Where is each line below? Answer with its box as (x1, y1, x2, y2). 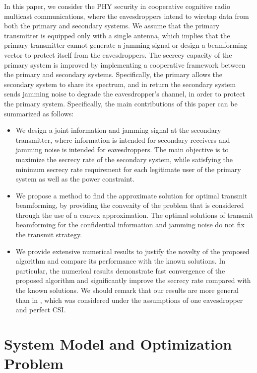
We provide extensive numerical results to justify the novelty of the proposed (15, 246, 250, 256)
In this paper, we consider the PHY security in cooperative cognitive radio (4, 1, 231, 11)
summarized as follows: (4, 108, 74, 118)
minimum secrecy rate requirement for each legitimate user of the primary (15, 164, 241, 174)
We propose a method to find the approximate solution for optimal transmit (15, 190, 248, 200)
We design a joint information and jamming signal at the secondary (15, 125, 221, 135)
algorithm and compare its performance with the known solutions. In (15, 256, 226, 266)
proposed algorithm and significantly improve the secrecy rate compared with (15, 275, 251, 285)
